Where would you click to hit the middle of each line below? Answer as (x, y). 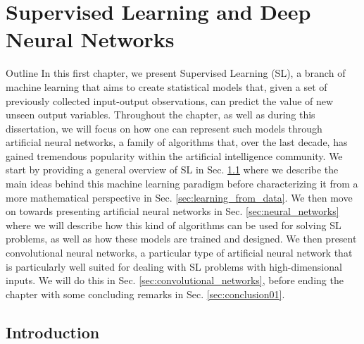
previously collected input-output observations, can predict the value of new (170, 100)
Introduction (53, 332)
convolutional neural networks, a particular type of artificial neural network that (179, 253)
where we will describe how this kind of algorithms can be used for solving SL (174, 225)
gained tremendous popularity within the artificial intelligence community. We (174, 155)
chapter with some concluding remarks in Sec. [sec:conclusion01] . (145, 294)
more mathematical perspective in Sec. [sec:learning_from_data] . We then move (179, 197)
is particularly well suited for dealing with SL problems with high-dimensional (174, 266)
